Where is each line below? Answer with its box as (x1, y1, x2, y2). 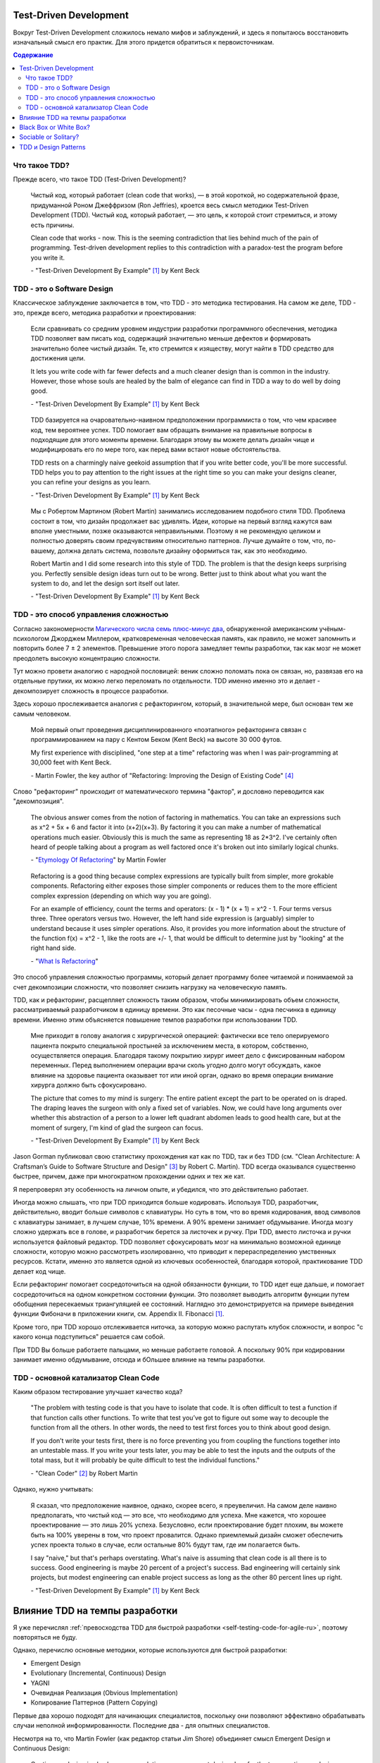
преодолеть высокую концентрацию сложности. (13, 654, 160, 662)
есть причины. (30, 221, 75, 229)
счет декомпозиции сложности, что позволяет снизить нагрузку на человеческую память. (13, 982, 288, 991)
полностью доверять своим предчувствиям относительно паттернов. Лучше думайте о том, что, (30, 537, 324, 545)
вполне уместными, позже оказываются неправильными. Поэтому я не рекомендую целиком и (30, 527, 321, 535)
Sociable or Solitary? (19, 133, 80, 141)
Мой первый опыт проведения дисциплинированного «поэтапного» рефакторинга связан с (30, 726, 308, 734)
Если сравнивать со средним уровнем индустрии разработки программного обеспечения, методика (30, 324, 338, 333)
